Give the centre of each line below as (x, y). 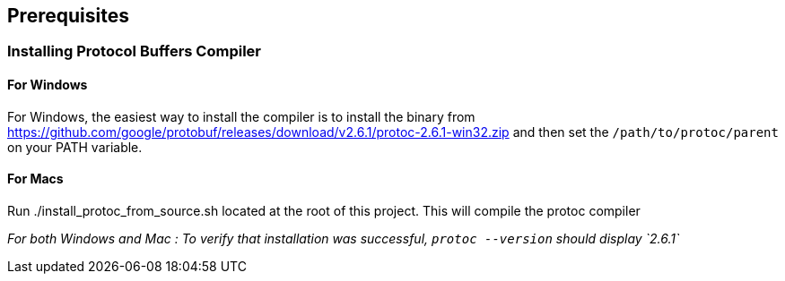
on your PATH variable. (75, 147)
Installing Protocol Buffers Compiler (135, 51)
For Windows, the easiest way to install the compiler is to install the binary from (241, 116)
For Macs (35, 179)
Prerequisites (68, 16)
